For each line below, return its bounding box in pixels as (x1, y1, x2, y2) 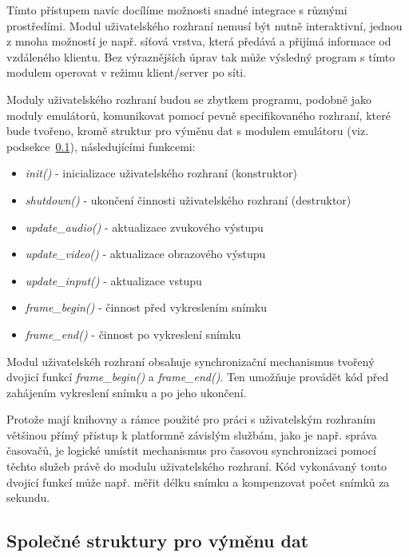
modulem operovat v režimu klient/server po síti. (6, 64, 247, 81)
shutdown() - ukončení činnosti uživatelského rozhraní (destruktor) (25, 191, 351, 208)
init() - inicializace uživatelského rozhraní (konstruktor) (25, 165, 297, 181)
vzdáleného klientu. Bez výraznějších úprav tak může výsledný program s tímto (6, 48, 395, 65)
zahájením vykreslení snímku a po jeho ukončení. (6, 384, 247, 400)
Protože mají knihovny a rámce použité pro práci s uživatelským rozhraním (6, 411, 376, 428)
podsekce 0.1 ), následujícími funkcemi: (6, 137, 196, 154)
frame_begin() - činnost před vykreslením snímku (25, 299, 268, 316)
